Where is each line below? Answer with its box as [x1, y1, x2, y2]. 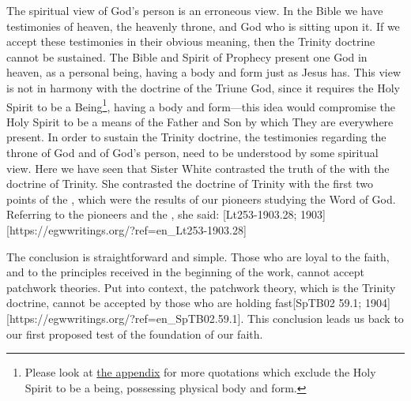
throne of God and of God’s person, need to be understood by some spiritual [6, 144, 379, 160]
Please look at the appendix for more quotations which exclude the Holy [25, 364, 376, 380]
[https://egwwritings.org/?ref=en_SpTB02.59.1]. [6, 309, 244, 326]
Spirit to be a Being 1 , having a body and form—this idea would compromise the [6, 96, 396, 114]
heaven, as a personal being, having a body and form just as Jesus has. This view [6, 64, 402, 81]
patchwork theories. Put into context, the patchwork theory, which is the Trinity [6, 279, 396, 295]
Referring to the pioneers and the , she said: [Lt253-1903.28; [6, 206, 297, 223]
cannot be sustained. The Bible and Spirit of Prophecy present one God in [6, 48, 368, 65]
